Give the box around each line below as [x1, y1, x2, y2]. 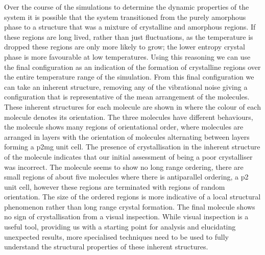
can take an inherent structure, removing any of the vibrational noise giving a [4, 81, 248, 92]
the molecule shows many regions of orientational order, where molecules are [4, 121, 244, 132]
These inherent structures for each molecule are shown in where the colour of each [4, 101, 261, 112]
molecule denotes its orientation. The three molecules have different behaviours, [4, 111, 253, 122]
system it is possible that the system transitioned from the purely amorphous [4, 11, 246, 22]
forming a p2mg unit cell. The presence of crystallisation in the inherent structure [4, 141, 260, 152]
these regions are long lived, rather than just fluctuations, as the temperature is [4, 31, 253, 42]
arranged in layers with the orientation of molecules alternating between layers [4, 131, 250, 142]
